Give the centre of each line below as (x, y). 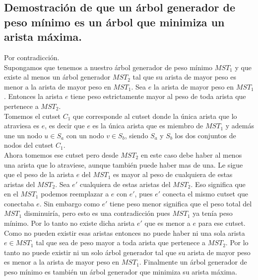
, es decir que (65, 126)
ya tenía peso (213, 213)
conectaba (19, 203)
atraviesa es (22, 126)
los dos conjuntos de (205, 135)
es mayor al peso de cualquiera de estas (173, 174)
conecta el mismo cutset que (205, 194)
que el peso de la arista (39, 174)
